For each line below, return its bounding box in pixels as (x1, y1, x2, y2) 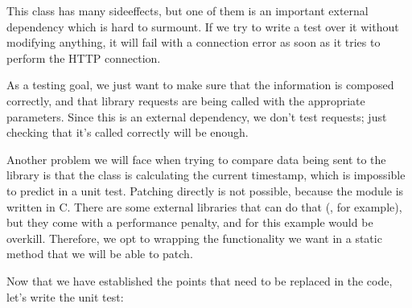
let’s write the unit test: (6, 288, 124, 305)
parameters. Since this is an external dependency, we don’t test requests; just (6, 108, 387, 125)
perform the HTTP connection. (6, 49, 161, 66)
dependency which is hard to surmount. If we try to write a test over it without (6, 18, 399, 35)
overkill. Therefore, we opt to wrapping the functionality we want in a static (6, 229, 382, 246)
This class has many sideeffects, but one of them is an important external (6, 2, 369, 18)
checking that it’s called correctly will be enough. (6, 124, 249, 141)
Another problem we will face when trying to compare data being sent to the (6, 150, 386, 167)
